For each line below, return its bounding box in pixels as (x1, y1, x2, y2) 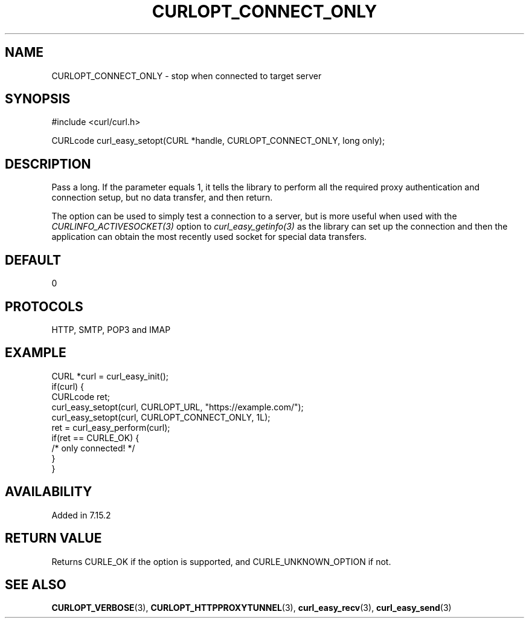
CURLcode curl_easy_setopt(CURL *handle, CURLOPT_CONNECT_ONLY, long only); (51, 135, 385, 146)
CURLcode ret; (51, 391, 111, 402)
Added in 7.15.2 (51, 509, 111, 520)
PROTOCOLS (5, 299, 83, 314)
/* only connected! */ (51, 442, 135, 453)
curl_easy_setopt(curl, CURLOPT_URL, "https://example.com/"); (51, 401, 304, 412)
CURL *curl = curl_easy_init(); (51, 370, 168, 381)
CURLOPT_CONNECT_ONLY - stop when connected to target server (51, 70, 322, 81)
